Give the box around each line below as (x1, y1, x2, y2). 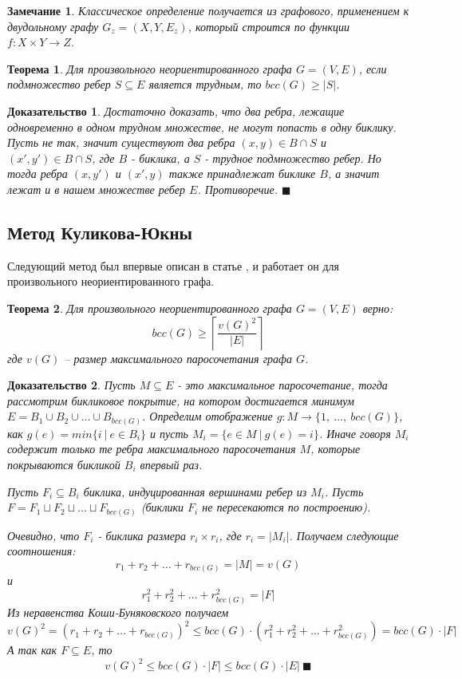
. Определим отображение (142, 408, 273, 424)
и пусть (150, 424, 188, 441)
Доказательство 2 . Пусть (7, 377, 136, 393)
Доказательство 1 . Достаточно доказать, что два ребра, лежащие (7, 102, 345, 119)
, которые (310, 440, 361, 457)
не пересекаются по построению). (202, 499, 371, 515)
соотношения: (7, 543, 76, 559)
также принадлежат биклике (168, 165, 316, 182)
